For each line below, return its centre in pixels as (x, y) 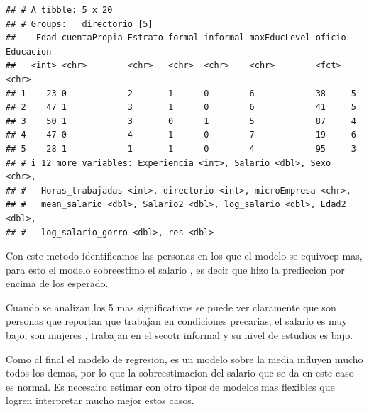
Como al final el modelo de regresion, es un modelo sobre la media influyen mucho (184, 358)
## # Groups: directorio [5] (79, 24)
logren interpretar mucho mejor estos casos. (100, 400)
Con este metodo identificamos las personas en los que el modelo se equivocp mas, (184, 256)
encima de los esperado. (57, 283)
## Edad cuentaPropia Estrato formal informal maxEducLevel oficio (176, 38)
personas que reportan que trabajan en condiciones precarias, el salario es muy (177, 321)
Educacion (29, 51)
